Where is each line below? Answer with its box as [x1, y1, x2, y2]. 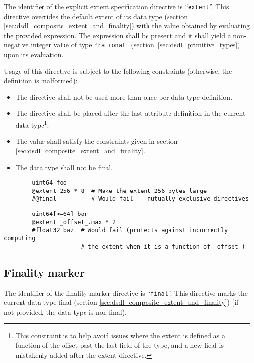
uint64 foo [32, 179, 67, 187]
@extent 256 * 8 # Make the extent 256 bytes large [32, 187, 207, 194]
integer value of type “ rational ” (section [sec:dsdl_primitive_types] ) [31, 40, 240, 50]
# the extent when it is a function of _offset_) [81, 243, 245, 250]
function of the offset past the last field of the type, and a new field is [15, 340, 224, 350]
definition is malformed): [4, 75, 78, 85]
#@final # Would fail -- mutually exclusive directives [32, 195, 249, 203]
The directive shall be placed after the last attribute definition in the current [15, 108, 246, 118]
